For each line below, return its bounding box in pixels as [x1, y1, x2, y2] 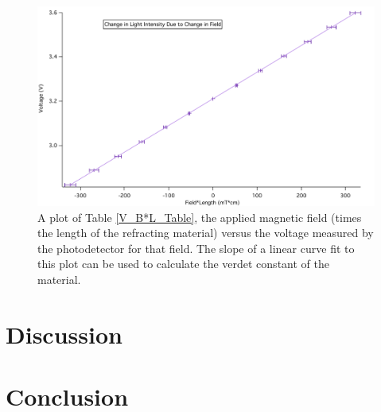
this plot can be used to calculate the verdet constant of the [37, 255, 329, 272]
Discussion [6, 317, 122, 350]
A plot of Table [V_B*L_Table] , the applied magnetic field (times [37, 208, 362, 225]
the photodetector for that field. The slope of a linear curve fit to [37, 239, 355, 256]
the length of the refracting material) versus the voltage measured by [37, 224, 374, 241]
